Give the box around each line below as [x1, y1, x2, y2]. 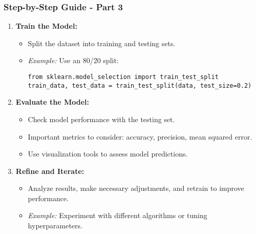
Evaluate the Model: [15, 96, 90, 107]
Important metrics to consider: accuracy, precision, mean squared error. [28, 131, 252, 142]
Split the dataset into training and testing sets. [28, 37, 176, 48]
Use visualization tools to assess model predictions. [28, 148, 188, 159]
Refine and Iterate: [15, 165, 84, 176]
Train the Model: [15, 21, 77, 31]
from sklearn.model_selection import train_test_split [28, 73, 219, 81]
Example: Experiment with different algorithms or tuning [28, 210, 207, 221]
